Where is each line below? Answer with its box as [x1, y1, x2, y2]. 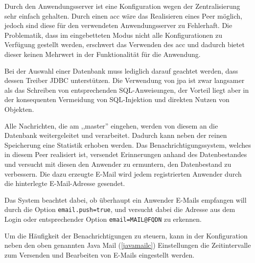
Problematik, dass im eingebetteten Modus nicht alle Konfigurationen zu [4, 29, 223, 40]
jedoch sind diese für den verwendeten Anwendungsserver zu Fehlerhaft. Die [4, 20, 232, 30]
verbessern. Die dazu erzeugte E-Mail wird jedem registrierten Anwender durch [4, 168, 242, 179]
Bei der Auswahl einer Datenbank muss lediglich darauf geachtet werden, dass [4, 65, 238, 76]
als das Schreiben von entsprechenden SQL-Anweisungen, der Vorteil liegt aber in [4, 84, 249, 95]
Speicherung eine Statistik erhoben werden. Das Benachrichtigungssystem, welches [4, 139, 251, 150]
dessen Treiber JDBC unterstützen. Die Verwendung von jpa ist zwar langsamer [4, 75, 245, 85]
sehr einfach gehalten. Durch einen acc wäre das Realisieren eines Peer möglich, [4, 10, 242, 21]
